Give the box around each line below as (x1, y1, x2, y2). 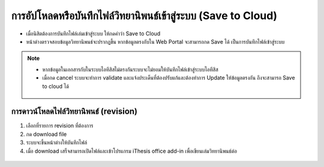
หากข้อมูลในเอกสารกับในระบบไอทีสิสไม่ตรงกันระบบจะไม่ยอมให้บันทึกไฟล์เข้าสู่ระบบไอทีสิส (42, 66, 218, 73)
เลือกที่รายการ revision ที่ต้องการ (26, 122, 94, 129)
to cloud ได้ (42, 83, 69, 90)
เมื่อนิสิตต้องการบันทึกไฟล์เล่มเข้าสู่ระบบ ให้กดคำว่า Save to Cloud (26, 30, 161, 37)
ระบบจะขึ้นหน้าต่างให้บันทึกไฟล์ (26, 139, 87, 146)
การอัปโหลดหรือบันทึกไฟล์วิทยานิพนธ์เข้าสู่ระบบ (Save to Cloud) (11, 9, 278, 22)
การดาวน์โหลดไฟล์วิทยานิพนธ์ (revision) (11, 107, 138, 117)
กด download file (26, 130, 67, 138)
